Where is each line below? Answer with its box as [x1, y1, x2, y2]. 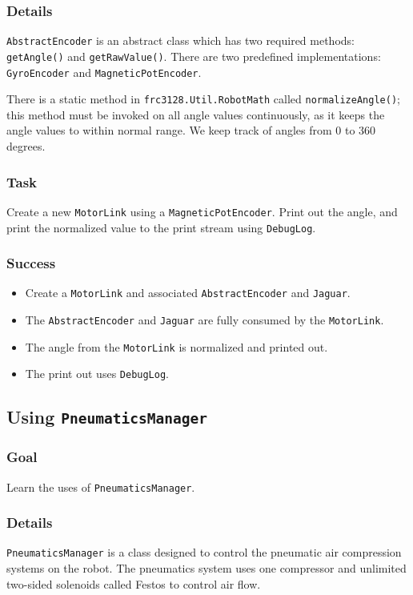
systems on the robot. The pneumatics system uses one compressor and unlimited [6, 560, 407, 577]
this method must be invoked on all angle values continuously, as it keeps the [6, 106, 385, 123]
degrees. [6, 138, 46, 155]
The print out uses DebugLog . [25, 365, 170, 382]
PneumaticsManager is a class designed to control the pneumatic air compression [6, 544, 402, 561]
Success [6, 253, 56, 273]
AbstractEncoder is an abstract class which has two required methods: [6, 32, 355, 49]
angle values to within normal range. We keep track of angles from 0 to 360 [6, 122, 376, 139]
